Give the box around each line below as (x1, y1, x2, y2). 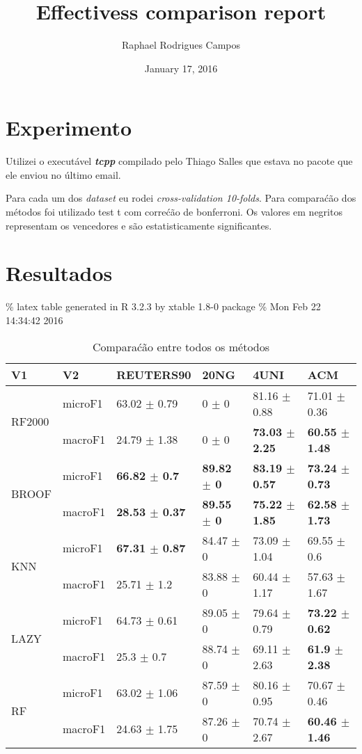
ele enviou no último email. (6, 167, 121, 182)
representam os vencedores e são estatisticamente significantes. (6, 218, 272, 232)
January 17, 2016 (144, 61, 218, 75)
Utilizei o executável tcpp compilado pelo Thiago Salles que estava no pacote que (6, 154, 353, 168)
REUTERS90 (116, 366, 191, 383)
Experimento (6, 113, 132, 142)
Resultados (6, 259, 113, 287)
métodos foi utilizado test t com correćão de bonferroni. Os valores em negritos (6, 204, 343, 219)
